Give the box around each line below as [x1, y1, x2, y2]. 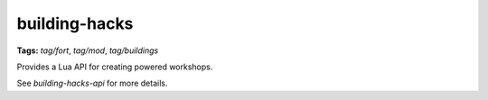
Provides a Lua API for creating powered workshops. [16, 61, 213, 72]
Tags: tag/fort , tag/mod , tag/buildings [16, 45, 159, 56]
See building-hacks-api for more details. [16, 77, 168, 89]
